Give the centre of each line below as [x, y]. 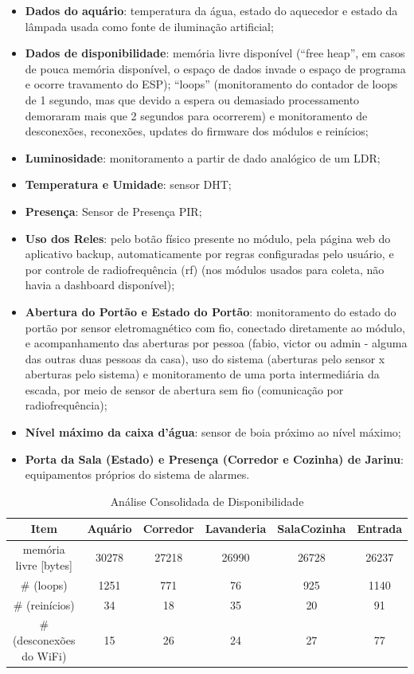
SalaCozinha [312, 529]
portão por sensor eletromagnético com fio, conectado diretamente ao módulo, [215, 327]
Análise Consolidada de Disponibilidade [207, 501]
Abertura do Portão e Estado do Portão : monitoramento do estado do [211, 311]
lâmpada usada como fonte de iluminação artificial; [149, 26]
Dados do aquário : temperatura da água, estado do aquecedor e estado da [211, 10]
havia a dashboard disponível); [100, 285]
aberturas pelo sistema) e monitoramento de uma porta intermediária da [202, 374]
